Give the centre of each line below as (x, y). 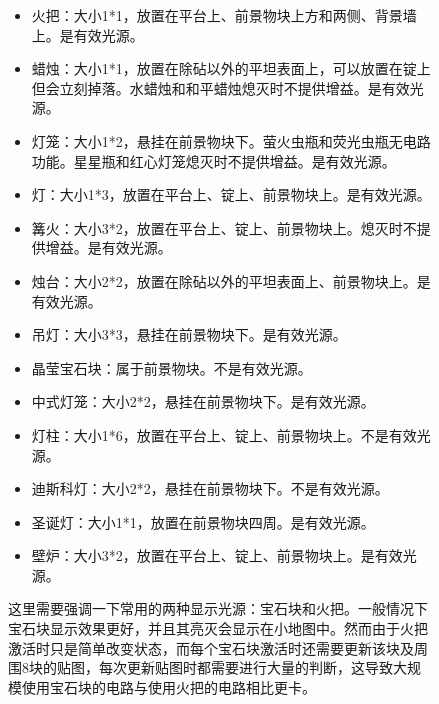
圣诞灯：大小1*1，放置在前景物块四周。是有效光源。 (203, 521)
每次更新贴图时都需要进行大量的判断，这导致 (245, 667)
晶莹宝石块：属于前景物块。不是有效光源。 (171, 367)
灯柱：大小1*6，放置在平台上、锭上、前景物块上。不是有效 (224, 434)
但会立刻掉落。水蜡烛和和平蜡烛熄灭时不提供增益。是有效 (220, 87)
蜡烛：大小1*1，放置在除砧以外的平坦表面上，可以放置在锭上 (231, 68)
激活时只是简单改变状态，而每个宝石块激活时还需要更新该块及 (211, 647)
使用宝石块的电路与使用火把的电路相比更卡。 (168, 686)
